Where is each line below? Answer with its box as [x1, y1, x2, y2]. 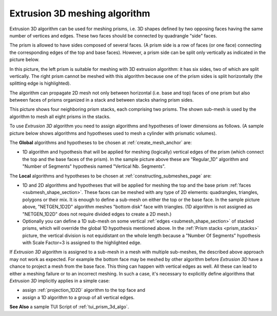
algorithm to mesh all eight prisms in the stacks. [9, 113, 111, 120]
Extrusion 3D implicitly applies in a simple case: [9, 278, 110, 284]
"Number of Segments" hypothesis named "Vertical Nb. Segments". [22, 163, 166, 169]
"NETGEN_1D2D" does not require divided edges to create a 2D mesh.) [22, 211, 172, 217]
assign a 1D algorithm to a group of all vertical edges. [22, 294, 135, 300]
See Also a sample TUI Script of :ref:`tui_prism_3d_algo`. [9, 304, 129, 310]
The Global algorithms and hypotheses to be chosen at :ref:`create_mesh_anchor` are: [9, 140, 192, 146]
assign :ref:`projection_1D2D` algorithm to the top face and [22, 287, 146, 293]
